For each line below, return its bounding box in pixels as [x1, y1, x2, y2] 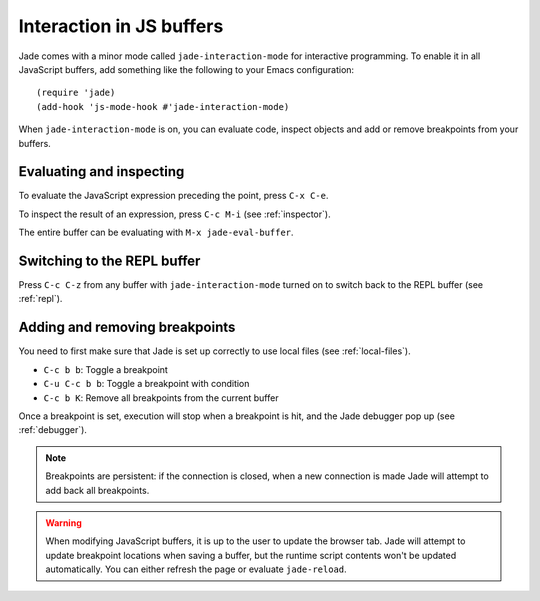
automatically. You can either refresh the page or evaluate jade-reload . [45, 563, 347, 575]
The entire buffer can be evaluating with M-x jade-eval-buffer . [18, 226, 294, 239]
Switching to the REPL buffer [18, 253, 201, 269]
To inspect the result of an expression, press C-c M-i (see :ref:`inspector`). [18, 208, 331, 220]
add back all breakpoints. [45, 484, 150, 496]
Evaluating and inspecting [18, 163, 185, 180]
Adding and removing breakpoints [18, 319, 236, 336]
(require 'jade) [36, 87, 116, 99]
